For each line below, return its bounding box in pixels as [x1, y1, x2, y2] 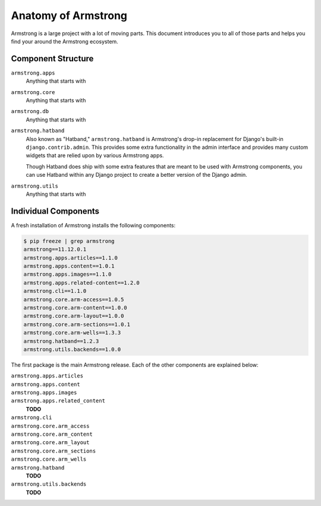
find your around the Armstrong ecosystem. [11, 38, 118, 45]
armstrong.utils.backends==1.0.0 [23, 346, 121, 352]
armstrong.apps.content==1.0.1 [23, 263, 115, 269]
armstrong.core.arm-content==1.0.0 [23, 304, 127, 311]
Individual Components [11, 206, 99, 216]
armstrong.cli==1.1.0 [23, 288, 87, 295]
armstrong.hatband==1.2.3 [23, 338, 99, 345]
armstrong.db [11, 108, 49, 115]
